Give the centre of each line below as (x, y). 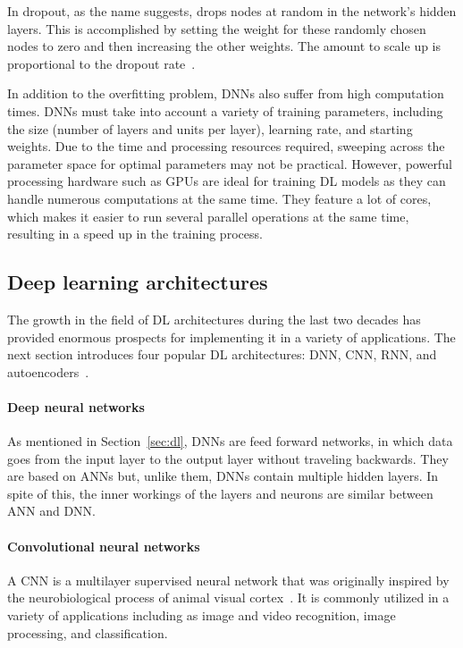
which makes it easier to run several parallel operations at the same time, (208, 216)
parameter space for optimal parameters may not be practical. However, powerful (230, 163)
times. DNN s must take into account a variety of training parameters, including (225, 110)
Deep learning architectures (138, 282)
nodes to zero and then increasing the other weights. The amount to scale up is (224, 46)
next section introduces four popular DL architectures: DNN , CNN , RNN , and (222, 354)
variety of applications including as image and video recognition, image (202, 615)
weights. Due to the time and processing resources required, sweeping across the (226, 146)
